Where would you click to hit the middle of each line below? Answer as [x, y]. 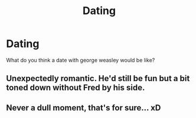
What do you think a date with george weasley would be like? [81, 60]
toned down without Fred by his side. [76, 88]
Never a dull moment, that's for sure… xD [84, 108]
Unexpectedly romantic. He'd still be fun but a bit [98, 78]
